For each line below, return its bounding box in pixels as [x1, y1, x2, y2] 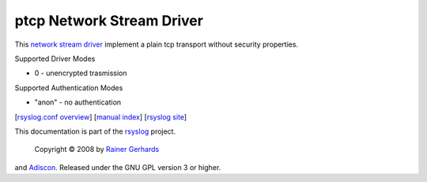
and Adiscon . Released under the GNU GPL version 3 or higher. [14, 162, 221, 172]
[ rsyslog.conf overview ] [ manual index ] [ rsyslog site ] [14, 112, 187, 122]
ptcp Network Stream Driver [14, 12, 203, 29]
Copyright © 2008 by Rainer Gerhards [34, 145, 160, 154]
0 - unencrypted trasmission [34, 68, 127, 78]
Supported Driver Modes [14, 54, 96, 63]
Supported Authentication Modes [14, 83, 123, 93]
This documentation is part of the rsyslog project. [14, 127, 176, 136]
